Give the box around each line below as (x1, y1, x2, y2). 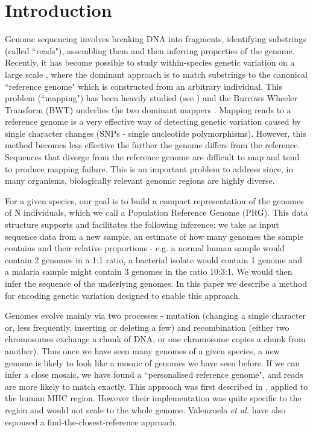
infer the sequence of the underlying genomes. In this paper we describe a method (5, 277, 307, 289)
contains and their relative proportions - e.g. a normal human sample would (5, 242, 285, 254)
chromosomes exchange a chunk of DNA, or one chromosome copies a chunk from (5, 333, 306, 345)
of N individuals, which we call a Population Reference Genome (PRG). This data (5, 206, 308, 219)
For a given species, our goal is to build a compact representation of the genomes (5, 194, 304, 207)
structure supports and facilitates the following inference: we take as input (5, 218, 279, 231)
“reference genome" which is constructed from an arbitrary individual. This (5, 80, 282, 92)
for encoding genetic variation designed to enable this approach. (5, 289, 241, 301)
